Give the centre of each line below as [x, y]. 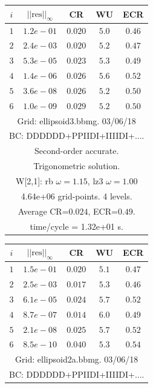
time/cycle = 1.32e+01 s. [76, 226]
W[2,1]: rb [34, 180]
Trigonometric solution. [77, 166]
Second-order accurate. [77, 151]
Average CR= [43, 211]
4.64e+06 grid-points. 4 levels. [76, 196]
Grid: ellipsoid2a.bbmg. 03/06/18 [77, 359]
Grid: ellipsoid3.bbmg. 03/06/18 [76, 120]
